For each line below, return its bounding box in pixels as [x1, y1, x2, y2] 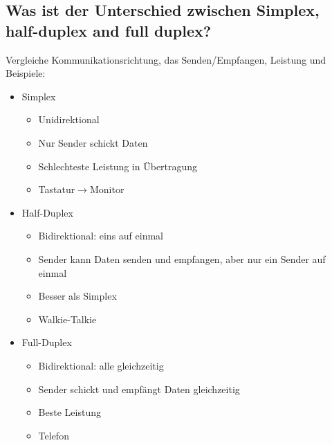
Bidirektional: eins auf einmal [38, 228, 163, 243]
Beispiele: [6, 66, 46, 80]
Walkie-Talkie [38, 311, 97, 326]
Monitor [89, 182, 124, 197]
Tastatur [38, 182, 75, 197]
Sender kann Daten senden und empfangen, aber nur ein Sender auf [38, 251, 326, 266]
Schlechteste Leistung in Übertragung [38, 158, 198, 173]
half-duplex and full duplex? [6, 19, 212, 41]
